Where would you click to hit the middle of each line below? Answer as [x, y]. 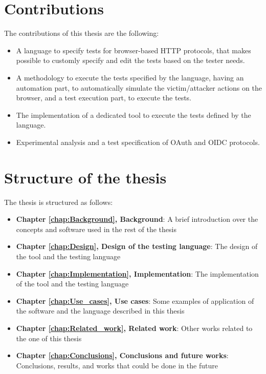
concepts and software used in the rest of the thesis [96, 229]
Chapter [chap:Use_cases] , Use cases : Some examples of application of [135, 300]
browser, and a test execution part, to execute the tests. [104, 98]
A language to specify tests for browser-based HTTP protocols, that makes [134, 50]
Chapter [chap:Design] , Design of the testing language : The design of [137, 246]
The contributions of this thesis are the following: [82, 33]
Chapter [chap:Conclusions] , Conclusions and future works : [122, 355]
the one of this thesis [49, 338]
